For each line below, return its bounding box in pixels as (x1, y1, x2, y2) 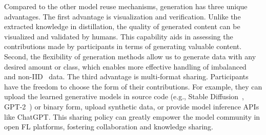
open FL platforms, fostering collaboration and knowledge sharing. (4, 121, 214, 132)
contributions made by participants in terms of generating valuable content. (4, 41, 242, 52)
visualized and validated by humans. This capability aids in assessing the (4, 31, 233, 41)
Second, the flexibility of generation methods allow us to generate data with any (4, 51, 256, 61)
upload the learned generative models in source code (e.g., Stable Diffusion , (4, 91, 244, 102)
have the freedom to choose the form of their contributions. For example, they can (4, 81, 262, 92)
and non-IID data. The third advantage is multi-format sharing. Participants (4, 71, 249, 82)
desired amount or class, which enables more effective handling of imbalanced (4, 61, 247, 72)
